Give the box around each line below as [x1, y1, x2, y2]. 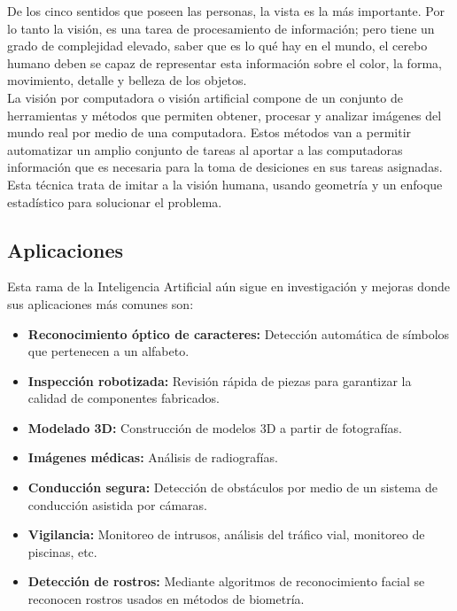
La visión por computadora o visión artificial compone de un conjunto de [7, 88, 403, 106]
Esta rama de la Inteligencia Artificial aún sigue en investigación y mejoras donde [7, 277, 450, 296]
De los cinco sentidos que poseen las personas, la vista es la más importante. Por [7, 2, 445, 19]
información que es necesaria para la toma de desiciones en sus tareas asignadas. [7, 158, 443, 176]
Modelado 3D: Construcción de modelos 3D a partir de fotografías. [27, 418, 403, 437]
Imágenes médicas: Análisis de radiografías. [27, 448, 278, 467]
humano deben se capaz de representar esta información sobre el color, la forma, [7, 53, 442, 72]
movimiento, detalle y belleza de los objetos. [7, 71, 247, 89]
